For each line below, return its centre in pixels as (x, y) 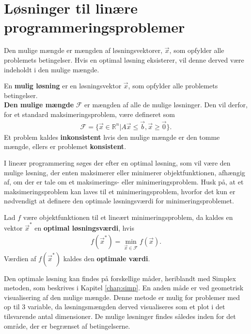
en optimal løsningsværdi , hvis (84, 228)
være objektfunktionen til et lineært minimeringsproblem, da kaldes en (128, 217)
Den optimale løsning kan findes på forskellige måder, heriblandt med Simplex (120, 278)
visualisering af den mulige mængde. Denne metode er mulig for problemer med (122, 297)
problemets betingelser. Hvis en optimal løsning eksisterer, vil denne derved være (124, 59)
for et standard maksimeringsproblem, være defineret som (89, 114)
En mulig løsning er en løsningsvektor (63, 86)
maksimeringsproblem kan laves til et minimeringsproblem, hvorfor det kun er (120, 191)
